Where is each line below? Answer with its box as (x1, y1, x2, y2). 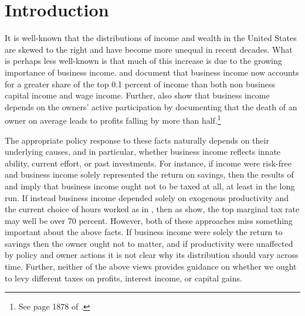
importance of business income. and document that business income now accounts (5, 66, 299, 78)
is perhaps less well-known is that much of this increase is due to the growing (5, 55, 282, 67)
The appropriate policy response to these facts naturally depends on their (5, 134, 269, 146)
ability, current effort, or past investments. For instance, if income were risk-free (5, 157, 292, 169)
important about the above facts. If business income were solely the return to (5, 226, 283, 238)
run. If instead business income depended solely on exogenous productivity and (5, 191, 289, 203)
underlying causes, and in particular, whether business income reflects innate (5, 145, 281, 158)
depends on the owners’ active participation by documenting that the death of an (5, 100, 297, 113)
